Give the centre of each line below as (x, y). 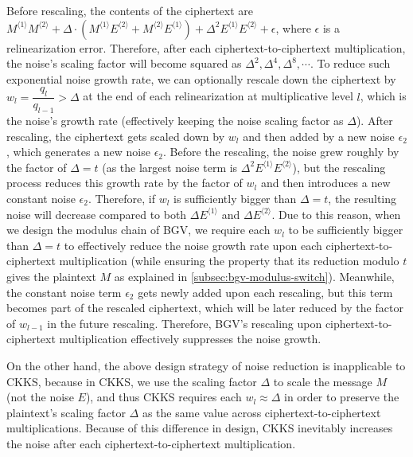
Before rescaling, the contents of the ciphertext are (130, 10)
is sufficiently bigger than (235, 198)
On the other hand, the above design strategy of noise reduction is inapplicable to (206, 365)
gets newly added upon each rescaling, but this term (265, 292)
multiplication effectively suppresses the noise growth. (190, 339)
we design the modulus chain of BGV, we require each (138, 230)
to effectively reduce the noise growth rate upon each (193, 245)
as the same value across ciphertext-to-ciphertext (261, 412)
